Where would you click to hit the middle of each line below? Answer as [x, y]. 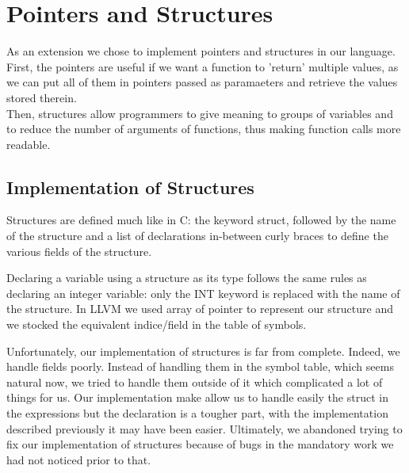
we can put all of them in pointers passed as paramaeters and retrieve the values [202, 82]
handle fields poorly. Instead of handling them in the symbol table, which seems [200, 366]
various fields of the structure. [79, 251]
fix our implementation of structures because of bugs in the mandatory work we [200, 444]
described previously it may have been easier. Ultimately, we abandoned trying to [204, 428]
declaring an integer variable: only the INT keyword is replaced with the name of [203, 293]
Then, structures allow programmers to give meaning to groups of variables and [200, 113]
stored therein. [42, 97]
